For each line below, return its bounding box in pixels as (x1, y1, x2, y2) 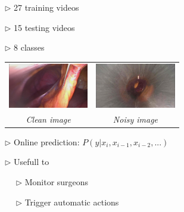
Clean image (26, 113, 71, 125)
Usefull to (14, 155, 49, 168)
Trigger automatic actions (24, 195, 119, 208)
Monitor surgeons (24, 176, 89, 188)
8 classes (14, 41, 45, 54)
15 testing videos (14, 21, 75, 33)
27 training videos (14, 1, 79, 13)
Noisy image (113, 113, 158, 125)
